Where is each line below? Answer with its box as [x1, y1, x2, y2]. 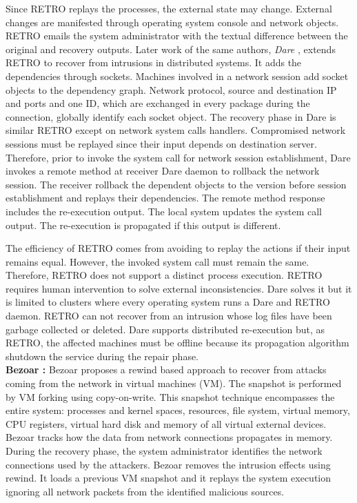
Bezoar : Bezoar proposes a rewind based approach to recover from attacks [6, 362, 327, 377]
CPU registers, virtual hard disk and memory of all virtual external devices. [6, 416, 327, 431]
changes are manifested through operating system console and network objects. [6, 14, 339, 29]
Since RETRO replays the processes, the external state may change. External [6, 1, 332, 15]
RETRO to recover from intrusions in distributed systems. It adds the [6, 55, 302, 70]
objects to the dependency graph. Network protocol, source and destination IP [6, 82, 337, 97]
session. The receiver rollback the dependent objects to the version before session [6, 177, 347, 191]
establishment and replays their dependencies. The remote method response [6, 190, 325, 205]
